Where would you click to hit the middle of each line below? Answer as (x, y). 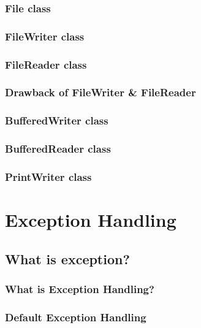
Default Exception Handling (76, 317)
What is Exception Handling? (80, 288)
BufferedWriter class (57, 120)
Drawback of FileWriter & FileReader (100, 92)
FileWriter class (45, 36)
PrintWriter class (48, 176)
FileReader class (46, 64)
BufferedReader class (58, 149)
